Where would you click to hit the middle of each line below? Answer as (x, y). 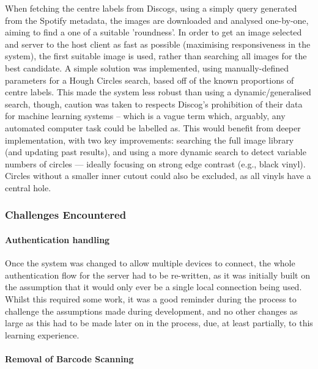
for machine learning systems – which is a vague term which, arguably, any (145, 116)
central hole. (28, 187)
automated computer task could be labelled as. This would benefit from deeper (153, 127)
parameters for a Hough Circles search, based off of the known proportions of (150, 80)
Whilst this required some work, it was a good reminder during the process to (151, 298)
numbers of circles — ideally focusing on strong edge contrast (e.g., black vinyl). (155, 163)
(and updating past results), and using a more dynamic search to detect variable (156, 152)
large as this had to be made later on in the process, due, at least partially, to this (159, 323)
